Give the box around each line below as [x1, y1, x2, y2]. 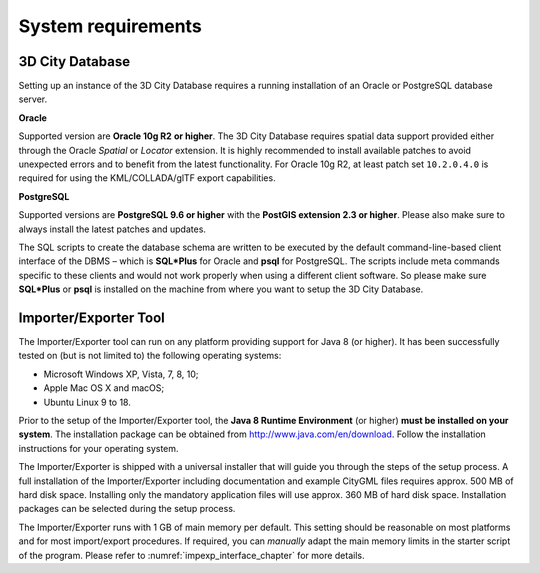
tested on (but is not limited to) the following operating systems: [18, 350, 282, 362]
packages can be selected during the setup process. [18, 503, 236, 515]
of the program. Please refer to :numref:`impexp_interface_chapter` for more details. [18, 549, 365, 561]
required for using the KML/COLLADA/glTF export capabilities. [18, 172, 276, 184]
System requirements [18, 15, 202, 37]
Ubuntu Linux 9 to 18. [43, 396, 132, 408]
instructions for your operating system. [18, 442, 179, 454]
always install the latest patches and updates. [18, 223, 207, 235]
